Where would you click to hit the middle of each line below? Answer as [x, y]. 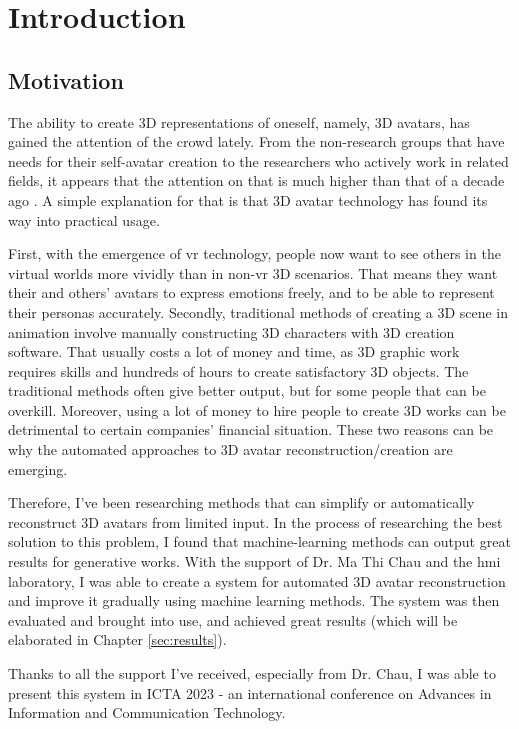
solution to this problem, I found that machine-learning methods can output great [259, 541]
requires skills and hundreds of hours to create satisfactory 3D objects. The [238, 370]
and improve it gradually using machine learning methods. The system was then [254, 600]
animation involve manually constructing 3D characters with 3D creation [231, 331]
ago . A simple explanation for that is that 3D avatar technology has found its [248, 199]
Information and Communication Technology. [147, 712]
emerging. [38, 468]
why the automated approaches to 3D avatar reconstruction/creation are [230, 449]
